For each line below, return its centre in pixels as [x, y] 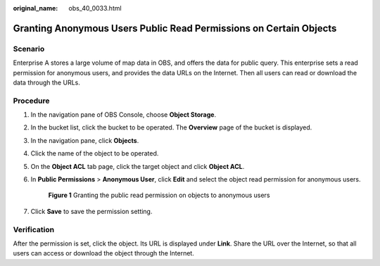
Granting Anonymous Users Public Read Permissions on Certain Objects [175, 28]
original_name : [36, 8]
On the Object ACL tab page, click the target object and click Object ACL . [138, 166]
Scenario [29, 49]
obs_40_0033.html [95, 8]
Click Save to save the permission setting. [91, 211]
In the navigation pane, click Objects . [85, 140]
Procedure [31, 101]
